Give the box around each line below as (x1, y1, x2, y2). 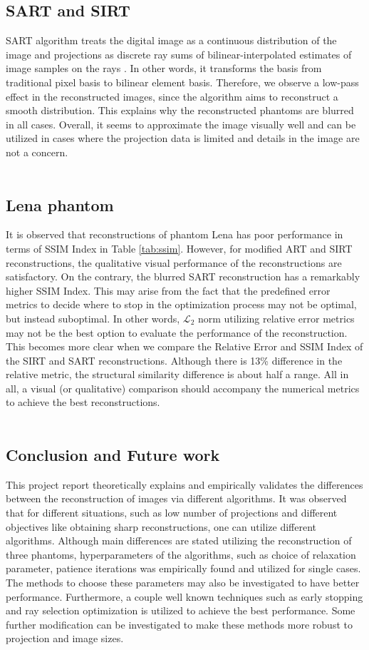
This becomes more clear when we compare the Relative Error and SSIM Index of (6, 339, 363, 354)
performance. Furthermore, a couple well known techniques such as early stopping (6, 589, 363, 604)
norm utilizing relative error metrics (197, 310, 355, 325)
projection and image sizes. (6, 631, 124, 646)
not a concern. (6, 144, 68, 159)
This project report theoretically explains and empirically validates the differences (6, 477, 363, 492)
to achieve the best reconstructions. (6, 395, 160, 410)
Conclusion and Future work (6, 444, 220, 466)
